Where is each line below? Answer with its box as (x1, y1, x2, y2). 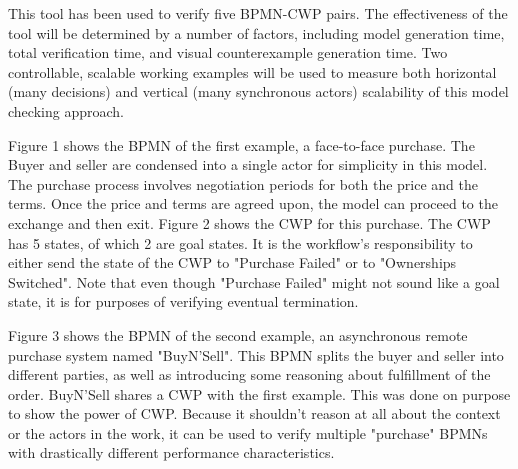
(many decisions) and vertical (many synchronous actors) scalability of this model (8, 81, 509, 102)
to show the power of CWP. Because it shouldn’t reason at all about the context (8, 403, 501, 424)
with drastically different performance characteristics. (8, 442, 335, 463)
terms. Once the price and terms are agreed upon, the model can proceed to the (8, 193, 498, 214)
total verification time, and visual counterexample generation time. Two (8, 42, 448, 63)
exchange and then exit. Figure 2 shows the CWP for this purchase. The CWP (8, 212, 491, 233)
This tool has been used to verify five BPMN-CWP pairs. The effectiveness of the (8, 3, 508, 23)
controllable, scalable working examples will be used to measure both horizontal (8, 61, 497, 82)
